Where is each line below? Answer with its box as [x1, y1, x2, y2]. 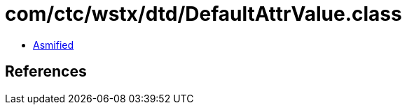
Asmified [33, 38, 74, 51]
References [5, 63, 87, 81]
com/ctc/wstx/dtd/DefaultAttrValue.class [5, 2, 402, 26]
